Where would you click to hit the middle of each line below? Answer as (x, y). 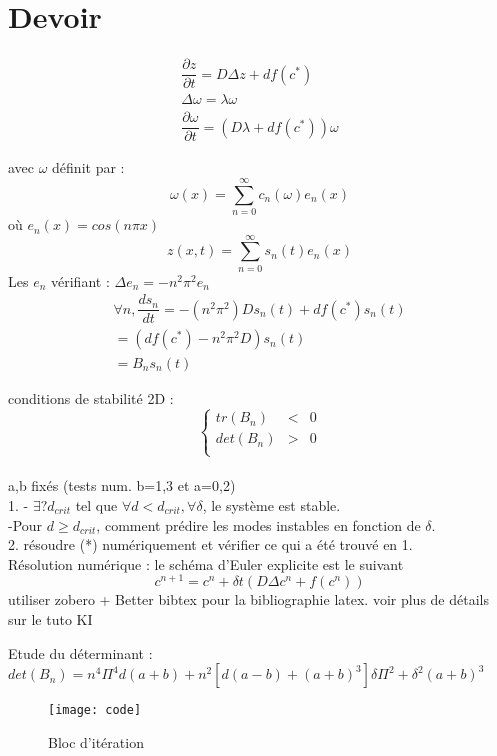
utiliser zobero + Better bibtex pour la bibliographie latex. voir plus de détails (248, 599)
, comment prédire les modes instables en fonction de (258, 524)
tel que (96, 504)
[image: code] (95, 710)
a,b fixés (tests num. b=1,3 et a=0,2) (122, 485)
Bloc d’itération (96, 741)
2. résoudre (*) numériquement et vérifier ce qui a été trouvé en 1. (210, 544)
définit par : (88, 167)
